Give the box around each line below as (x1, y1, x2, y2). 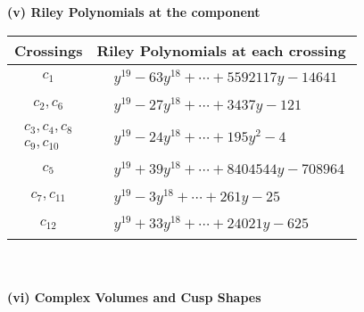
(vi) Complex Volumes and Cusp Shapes (7, 287, 261, 306)
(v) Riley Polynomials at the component (7, 3, 261, 21)
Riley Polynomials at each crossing (96, 39, 346, 61)
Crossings (14, 39, 83, 61)
